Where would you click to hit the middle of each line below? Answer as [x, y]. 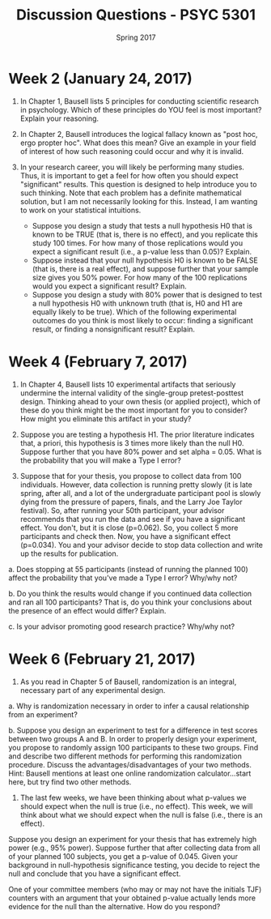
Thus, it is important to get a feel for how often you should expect [129, 175]
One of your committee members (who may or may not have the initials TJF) [135, 889]
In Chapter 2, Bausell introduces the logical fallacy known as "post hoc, [139, 134]
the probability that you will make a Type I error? [101, 460]
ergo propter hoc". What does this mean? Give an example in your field [138, 143]
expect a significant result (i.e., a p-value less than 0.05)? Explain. [142, 251]
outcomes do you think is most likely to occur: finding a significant [142, 320]
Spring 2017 [136, 37]
